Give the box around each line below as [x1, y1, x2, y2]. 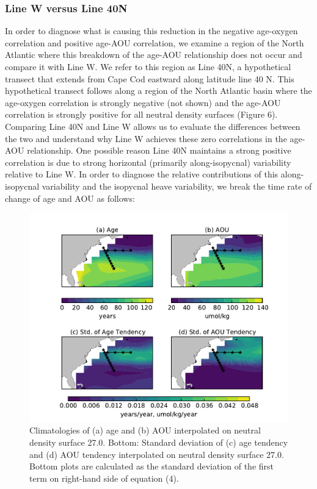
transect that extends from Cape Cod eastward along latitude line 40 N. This [5, 72, 294, 85]
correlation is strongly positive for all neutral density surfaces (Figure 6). [5, 108, 278, 121]
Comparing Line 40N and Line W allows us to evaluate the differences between [5, 120, 301, 132]
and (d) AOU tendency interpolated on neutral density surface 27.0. [29, 448, 284, 460]
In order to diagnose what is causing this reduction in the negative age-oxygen [5, 24, 298, 37]
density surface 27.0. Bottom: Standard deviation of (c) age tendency [29, 435, 288, 448]
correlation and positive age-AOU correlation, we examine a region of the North [5, 36, 304, 49]
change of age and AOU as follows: [5, 191, 135, 204]
